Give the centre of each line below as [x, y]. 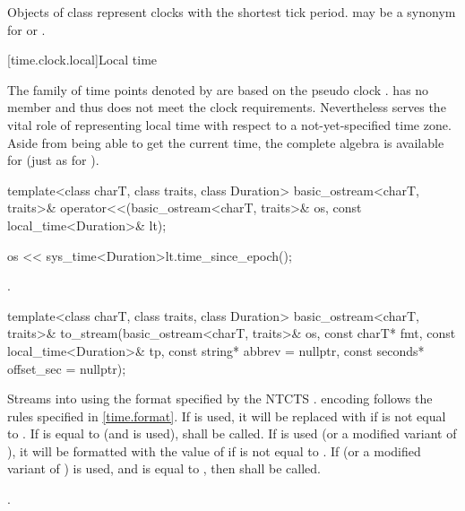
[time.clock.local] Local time [82, 60]
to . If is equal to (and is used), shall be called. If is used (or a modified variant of [232, 433]
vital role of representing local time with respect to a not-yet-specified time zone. [229, 124]
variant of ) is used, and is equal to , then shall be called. [164, 468]
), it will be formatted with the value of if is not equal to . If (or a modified [214, 450]
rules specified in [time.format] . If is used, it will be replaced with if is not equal [227, 416]
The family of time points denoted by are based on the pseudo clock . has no [218, 89]
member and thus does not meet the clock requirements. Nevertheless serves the [227, 107]
